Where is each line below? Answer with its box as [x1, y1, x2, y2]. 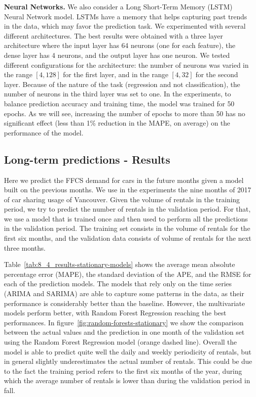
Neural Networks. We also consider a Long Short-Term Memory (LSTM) [4, 1, 233, 11]
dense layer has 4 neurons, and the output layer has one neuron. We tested [4, 49, 230, 60]
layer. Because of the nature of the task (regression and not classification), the [4, 79, 240, 89]
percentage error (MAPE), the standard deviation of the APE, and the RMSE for [4, 268, 252, 279]
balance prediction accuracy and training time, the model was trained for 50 [4, 98, 234, 108]
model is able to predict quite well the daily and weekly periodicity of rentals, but [4, 346, 252, 356]
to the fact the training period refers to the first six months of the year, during [4, 365, 242, 376]
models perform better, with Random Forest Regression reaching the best [4, 308, 226, 318]
